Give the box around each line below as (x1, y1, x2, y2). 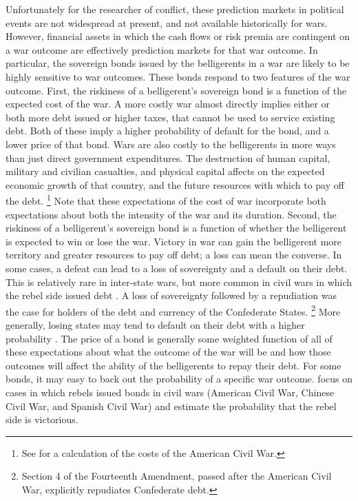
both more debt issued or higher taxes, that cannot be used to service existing (6, 110, 335, 124)
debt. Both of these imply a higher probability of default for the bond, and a (6, 123, 329, 138)
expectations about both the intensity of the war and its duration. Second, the (6, 207, 337, 221)
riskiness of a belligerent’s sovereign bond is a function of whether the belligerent (6, 221, 347, 235)
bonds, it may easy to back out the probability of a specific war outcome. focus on (6, 371, 352, 386)
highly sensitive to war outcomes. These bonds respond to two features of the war (6, 69, 350, 83)
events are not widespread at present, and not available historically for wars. (6, 15, 328, 30)
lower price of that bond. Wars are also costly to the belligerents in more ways (6, 136, 336, 151)
